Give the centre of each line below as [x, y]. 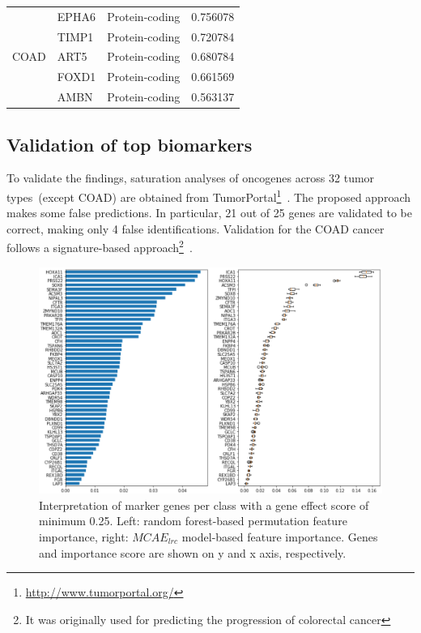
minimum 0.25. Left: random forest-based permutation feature [193, 521]
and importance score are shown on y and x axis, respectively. [193, 552]
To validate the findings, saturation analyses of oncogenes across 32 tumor [191, 178]
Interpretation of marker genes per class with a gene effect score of [204, 505]
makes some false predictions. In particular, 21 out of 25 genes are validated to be [210, 213]
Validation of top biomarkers [130, 144]
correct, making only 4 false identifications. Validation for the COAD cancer [196, 228]
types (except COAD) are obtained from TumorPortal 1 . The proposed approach [208, 196]
